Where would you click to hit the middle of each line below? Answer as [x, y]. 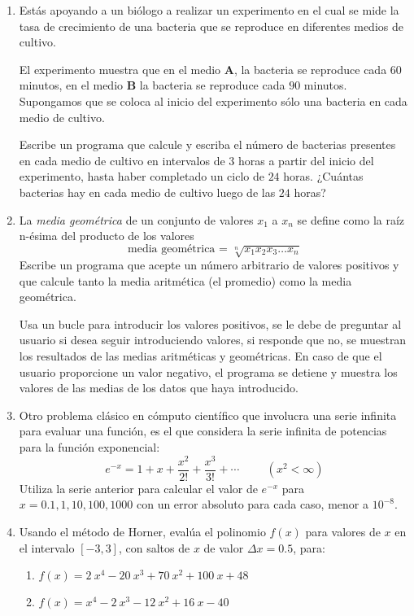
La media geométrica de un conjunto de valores [136, 219]
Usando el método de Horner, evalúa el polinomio [142, 531]
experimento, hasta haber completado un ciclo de [142, 176]
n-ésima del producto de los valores [107, 236]
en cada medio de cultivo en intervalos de [122, 160]
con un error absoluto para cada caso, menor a [252, 504]
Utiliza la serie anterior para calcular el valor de [138, 488]
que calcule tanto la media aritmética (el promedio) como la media [185, 280]
